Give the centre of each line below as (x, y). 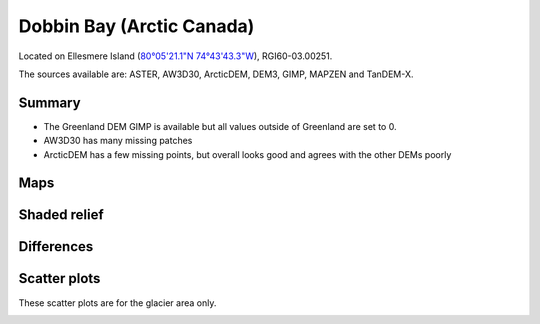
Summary (49, 102)
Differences (56, 246)
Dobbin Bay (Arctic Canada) (136, 26)
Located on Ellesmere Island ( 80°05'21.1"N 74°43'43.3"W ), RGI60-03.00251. (175, 56)
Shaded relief (61, 215)
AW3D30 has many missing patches (118, 141)
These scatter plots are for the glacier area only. (117, 302)
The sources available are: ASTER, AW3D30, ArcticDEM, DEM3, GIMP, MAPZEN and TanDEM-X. (216, 74)
